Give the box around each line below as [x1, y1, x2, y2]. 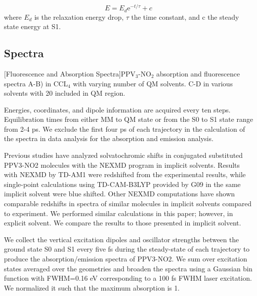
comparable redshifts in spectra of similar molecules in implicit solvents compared [4, 198, 252, 209]
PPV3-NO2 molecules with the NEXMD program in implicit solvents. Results [4, 159, 240, 170]
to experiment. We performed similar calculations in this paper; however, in [4, 208, 233, 218]
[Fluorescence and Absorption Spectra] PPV [4, 68, 136, 78]
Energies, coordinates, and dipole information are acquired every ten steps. [4, 104, 231, 114]
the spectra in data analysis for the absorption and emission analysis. [4, 133, 214, 144]
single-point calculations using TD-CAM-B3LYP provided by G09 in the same [4, 179, 241, 189]
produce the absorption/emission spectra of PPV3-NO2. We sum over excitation [4, 254, 248, 264]
